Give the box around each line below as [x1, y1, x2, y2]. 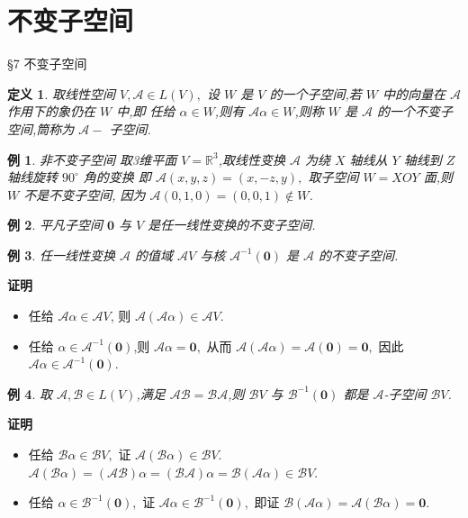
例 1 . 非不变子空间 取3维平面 [7, 150, 177, 168]
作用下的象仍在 [7, 102, 95, 121]
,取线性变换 [218, 150, 285, 168]
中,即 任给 [116, 102, 175, 121]
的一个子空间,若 [269, 84, 362, 103]
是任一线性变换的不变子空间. [148, 215, 316, 234]
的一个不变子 [377, 102, 454, 121]
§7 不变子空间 [7, 54, 87, 73]
